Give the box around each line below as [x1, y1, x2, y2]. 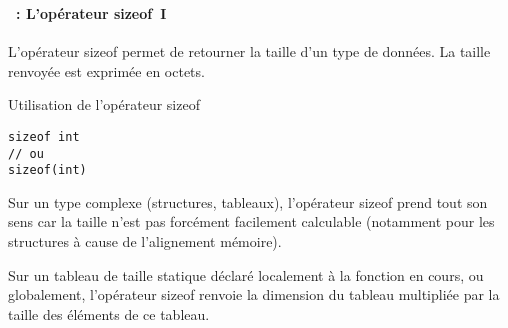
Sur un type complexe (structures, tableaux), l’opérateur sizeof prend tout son [8, 191, 488, 212]
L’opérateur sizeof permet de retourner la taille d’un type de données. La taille [8, 41, 491, 62]
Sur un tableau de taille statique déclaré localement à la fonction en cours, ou [8, 264, 484, 285]
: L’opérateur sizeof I [16, 2, 167, 23]
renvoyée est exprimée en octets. [8, 60, 205, 81]
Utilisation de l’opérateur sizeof [8, 94, 200, 115]
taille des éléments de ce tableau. [8, 303, 210, 324]
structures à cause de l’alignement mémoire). [8, 231, 282, 252]
